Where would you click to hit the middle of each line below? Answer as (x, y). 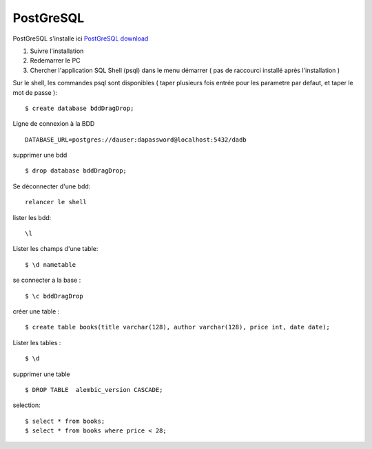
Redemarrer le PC (55, 61)
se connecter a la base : (47, 280)
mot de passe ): (35, 92)
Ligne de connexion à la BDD (54, 124)
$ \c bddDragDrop (54, 296)
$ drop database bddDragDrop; (76, 171)
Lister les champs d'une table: (55, 249)
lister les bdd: (32, 217)
